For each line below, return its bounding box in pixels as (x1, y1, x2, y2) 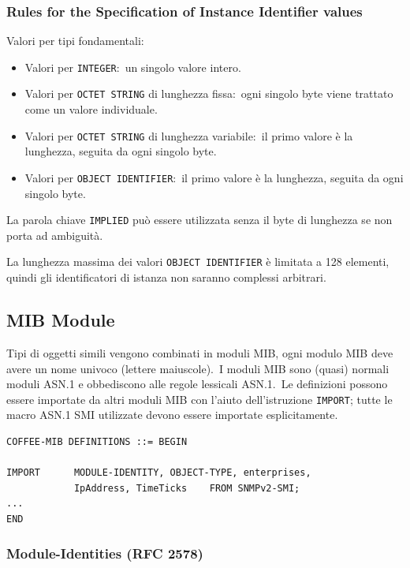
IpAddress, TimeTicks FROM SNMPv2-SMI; (73, 482, 300, 494)
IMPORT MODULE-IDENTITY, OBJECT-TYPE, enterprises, (6, 467, 311, 479)
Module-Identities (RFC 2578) (6, 544, 203, 563)
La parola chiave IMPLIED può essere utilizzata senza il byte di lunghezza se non (6, 211, 393, 228)
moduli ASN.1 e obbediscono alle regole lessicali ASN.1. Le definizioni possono (6, 376, 388, 392)
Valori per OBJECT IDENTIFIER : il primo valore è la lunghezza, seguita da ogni (24, 169, 404, 185)
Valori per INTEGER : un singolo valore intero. (24, 58, 241, 75)
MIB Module (6, 308, 115, 332)
